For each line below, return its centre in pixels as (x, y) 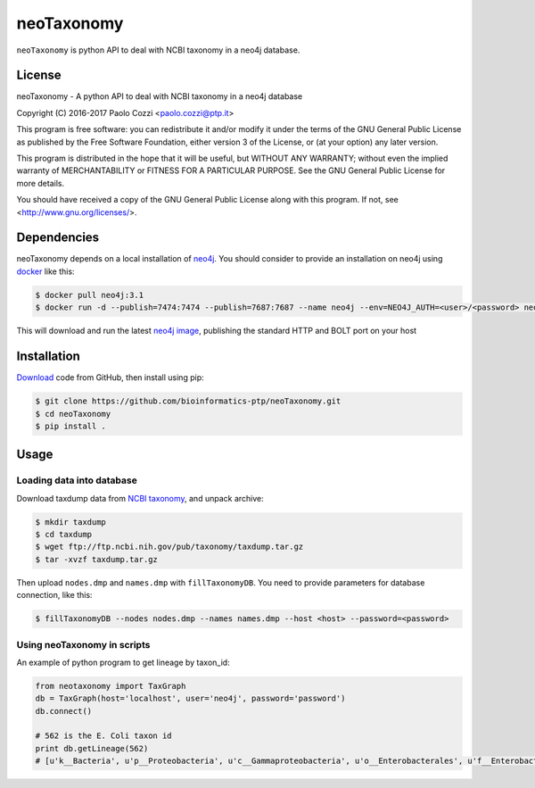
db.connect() (64, 711)
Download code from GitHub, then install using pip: (110, 377)
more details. (41, 183)
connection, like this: (54, 595)
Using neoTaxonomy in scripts (83, 644)
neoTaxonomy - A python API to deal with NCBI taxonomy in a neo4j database (160, 96)
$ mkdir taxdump (71, 522)
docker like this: (45, 271)
